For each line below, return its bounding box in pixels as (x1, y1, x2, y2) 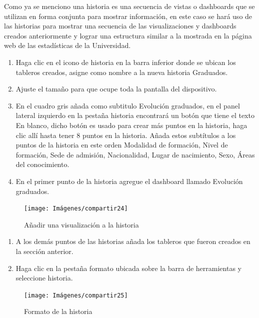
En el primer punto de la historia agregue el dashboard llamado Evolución (15, 175, 243, 186)
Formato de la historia (24, 306, 92, 316)
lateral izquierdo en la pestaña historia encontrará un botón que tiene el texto (15, 110, 254, 120)
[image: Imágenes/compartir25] (24, 291, 128, 299)
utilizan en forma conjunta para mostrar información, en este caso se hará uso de (4, 10, 252, 21)
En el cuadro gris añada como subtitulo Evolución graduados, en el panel (15, 100, 240, 110)
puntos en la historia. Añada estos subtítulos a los (82, 129, 236, 140)
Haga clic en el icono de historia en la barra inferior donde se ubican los (15, 56, 236, 67)
